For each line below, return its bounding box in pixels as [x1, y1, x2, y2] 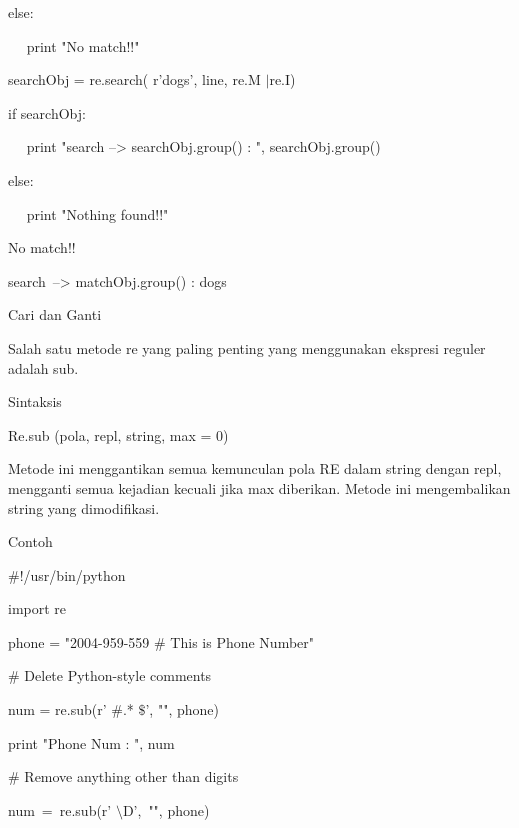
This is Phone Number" [170, 631, 315, 652]
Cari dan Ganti [8, 304, 102, 325]
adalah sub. [8, 357, 79, 378]
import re [8, 598, 67, 619]
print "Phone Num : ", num [8, 732, 175, 753]
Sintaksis [8, 391, 62, 412]
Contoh [8, 531, 53, 552]
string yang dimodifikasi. [8, 497, 160, 518]
